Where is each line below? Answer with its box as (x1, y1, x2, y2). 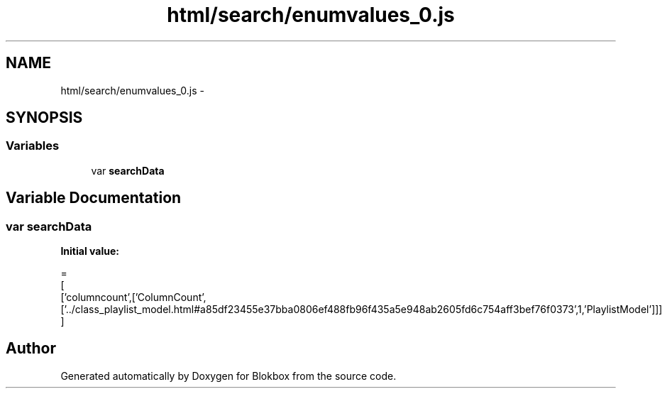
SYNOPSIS (6, 109, 83, 127)
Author (6, 339, 56, 358)
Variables (6, 138, 60, 153)
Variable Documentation (6, 189, 182, 207)
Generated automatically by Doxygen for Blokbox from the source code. (60, 369, 397, 382)
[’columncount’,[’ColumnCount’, (60, 291, 206, 304)
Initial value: (60, 245, 119, 258)
